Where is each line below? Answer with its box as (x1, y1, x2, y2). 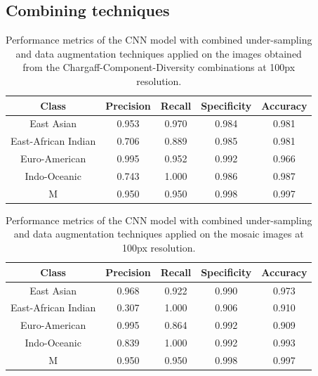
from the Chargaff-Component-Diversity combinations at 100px (22, 60, 296, 74)
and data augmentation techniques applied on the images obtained (15, 46, 302, 60)
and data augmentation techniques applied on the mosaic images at (13, 226, 304, 241)
